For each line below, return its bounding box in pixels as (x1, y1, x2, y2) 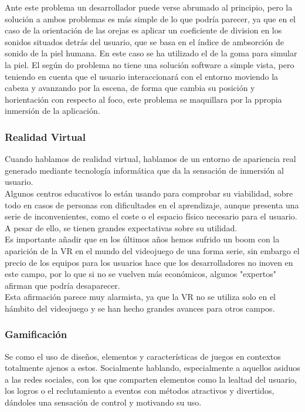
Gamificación (5, 327, 67, 342)
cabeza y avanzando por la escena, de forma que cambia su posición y (5, 82, 255, 94)
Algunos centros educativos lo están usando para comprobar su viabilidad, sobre (5, 187, 293, 199)
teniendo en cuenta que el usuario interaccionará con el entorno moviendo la (5, 70, 279, 82)
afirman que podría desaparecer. (5, 279, 120, 291)
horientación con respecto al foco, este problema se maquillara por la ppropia (5, 93, 282, 105)
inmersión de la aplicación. (5, 104, 100, 117)
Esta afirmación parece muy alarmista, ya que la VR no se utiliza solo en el (5, 291, 276, 303)
